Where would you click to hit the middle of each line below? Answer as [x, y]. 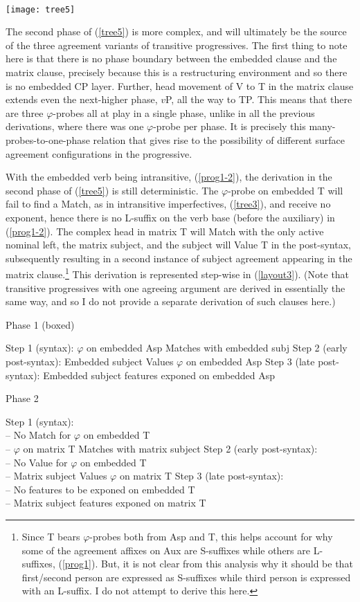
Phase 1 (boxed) [40, 324]
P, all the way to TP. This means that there [259, 99]
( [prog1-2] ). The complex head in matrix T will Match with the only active [165, 231]
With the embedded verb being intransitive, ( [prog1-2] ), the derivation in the [169, 177]
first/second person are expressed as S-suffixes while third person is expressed [186, 577]
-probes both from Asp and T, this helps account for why [211, 536]
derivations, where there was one [75, 126]
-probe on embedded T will [286, 190]
